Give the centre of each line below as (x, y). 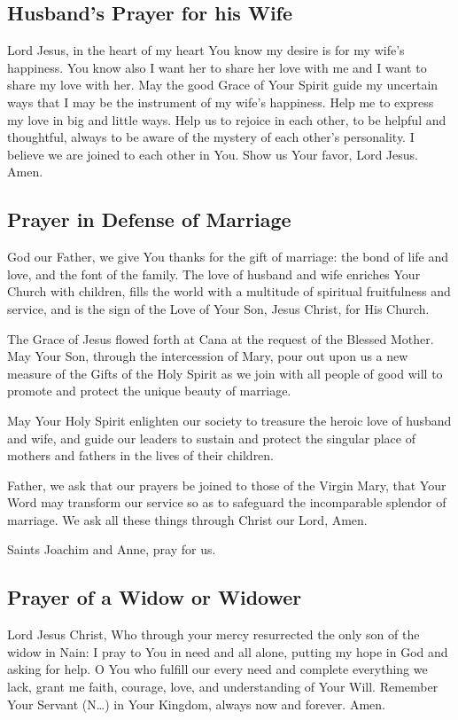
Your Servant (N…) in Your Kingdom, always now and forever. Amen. (196, 704)
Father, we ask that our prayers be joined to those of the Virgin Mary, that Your (227, 485)
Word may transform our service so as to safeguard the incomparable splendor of (227, 502)
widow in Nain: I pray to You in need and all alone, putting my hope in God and (228, 651)
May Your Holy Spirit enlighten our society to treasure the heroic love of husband (229, 420)
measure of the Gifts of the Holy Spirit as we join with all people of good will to (225, 373)
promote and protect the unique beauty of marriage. (149, 391)
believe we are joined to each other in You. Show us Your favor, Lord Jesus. (213, 154)
